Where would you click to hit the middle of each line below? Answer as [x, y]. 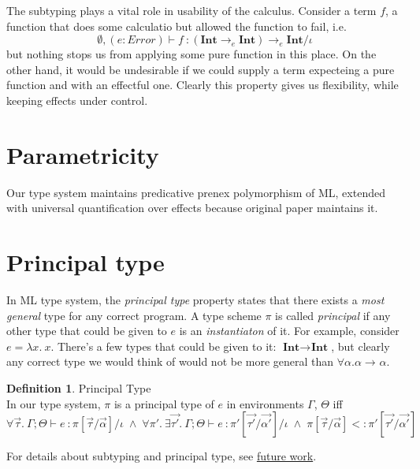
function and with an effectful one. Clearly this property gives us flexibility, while [203, 85]
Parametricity [83, 154]
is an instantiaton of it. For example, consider [289, 331]
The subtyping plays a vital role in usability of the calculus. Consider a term [191, 10]
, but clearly [361, 346]
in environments [265, 403]
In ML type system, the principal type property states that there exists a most [195, 300]
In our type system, [54, 403]
